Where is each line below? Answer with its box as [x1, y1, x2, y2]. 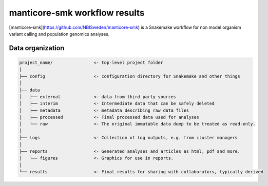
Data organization [9, 44, 65, 52]
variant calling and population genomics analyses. [9, 31, 110, 37]
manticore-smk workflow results [9, 7, 145, 18]
